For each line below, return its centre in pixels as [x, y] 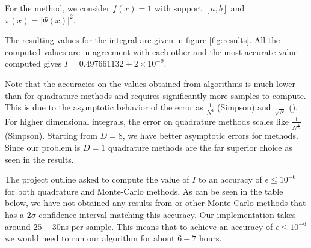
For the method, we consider [57, 8]
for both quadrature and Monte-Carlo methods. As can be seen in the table [144, 191]
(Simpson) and [244, 107]
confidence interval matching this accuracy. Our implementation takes [167, 215]
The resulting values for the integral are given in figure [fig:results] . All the [143, 40]
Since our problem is [43, 147]
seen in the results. [39, 159]
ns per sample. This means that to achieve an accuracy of [167, 226]
